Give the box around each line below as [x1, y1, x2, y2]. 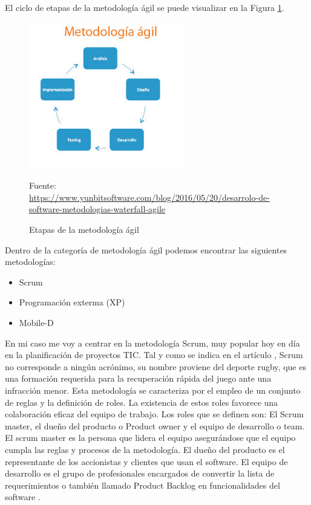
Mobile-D [19, 316, 54, 328]
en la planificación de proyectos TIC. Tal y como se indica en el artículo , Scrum [5, 348, 303, 361]
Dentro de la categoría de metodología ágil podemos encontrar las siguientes [5, 243, 287, 256]
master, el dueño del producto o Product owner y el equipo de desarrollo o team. [5, 419, 305, 432]
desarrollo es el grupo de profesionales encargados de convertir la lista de [5, 467, 275, 480]
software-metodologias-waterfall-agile [29, 203, 165, 215]
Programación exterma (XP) [19, 296, 125, 308]
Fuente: [29, 179, 56, 192]
